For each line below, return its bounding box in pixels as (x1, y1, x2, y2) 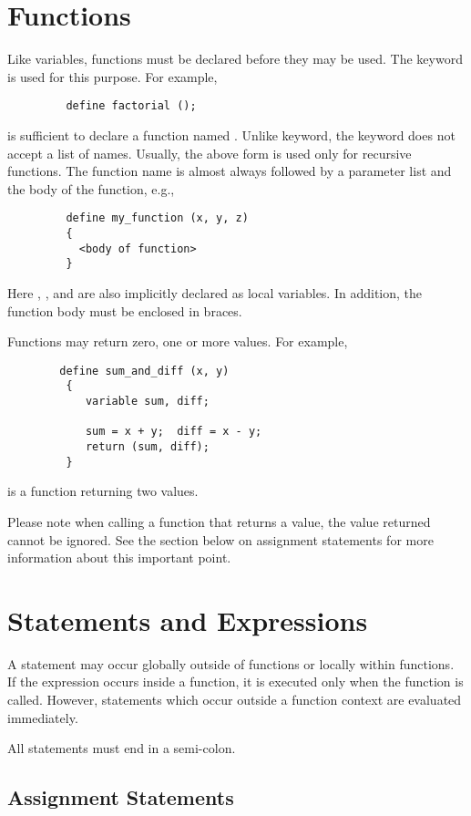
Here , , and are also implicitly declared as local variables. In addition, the (7, 283, 422, 302)
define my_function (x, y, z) (66, 212, 249, 225)
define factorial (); (66, 99, 197, 113)
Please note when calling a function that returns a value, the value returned (7, 511, 431, 531)
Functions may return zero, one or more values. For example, (7, 332, 348, 351)
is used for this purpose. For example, (7, 67, 218, 86)
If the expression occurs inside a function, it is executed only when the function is (7, 672, 464, 691)
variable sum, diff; (85, 395, 210, 408)
